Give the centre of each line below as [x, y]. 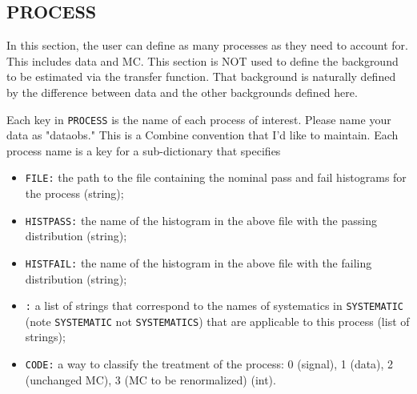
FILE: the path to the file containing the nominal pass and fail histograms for [216, 177]
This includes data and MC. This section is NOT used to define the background [202, 60]
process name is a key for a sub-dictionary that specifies [144, 150]
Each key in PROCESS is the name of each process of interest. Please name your [199, 119]
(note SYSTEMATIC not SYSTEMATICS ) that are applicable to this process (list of [217, 321]
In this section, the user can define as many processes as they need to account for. [207, 45]
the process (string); [74, 193]
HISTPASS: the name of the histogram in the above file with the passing [201, 220]
